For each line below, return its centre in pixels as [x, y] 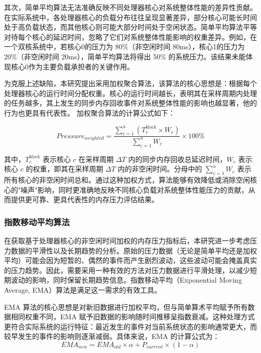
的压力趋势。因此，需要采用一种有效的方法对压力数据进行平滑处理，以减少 [127, 270]
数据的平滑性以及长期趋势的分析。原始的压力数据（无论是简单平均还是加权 [134, 250]
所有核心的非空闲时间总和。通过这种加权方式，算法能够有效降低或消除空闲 [127, 180]
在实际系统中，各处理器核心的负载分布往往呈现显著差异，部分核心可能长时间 [130, 17]
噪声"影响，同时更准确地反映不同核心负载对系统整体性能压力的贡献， [135, 189]
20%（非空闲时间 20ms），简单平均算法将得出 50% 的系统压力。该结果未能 [125, 56]
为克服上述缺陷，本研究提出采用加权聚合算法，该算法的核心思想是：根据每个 [130, 83]
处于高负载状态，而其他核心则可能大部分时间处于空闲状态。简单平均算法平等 [130, 27]
